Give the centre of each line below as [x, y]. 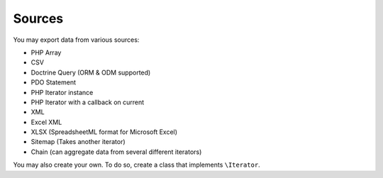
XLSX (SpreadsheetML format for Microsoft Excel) [104, 132]
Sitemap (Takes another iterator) [78, 142]
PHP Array [46, 52]
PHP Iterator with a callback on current [88, 102]
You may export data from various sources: [76, 40]
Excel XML [46, 122]
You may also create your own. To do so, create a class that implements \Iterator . [137, 165]
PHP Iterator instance [62, 92]
